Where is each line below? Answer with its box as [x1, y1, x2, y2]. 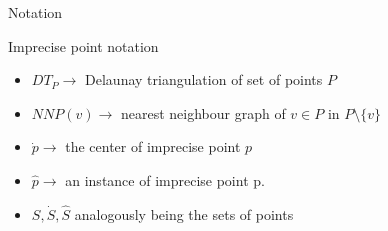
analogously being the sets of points [74, 203, 294, 224]
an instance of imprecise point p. [65, 169, 265, 190]
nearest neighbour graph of [120, 102, 286, 123]
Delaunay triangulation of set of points [85, 69, 323, 90]
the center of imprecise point [65, 136, 241, 157]
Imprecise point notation [8, 35, 159, 56]
